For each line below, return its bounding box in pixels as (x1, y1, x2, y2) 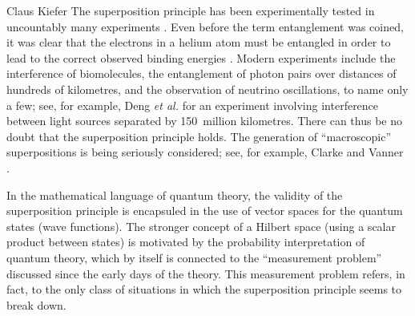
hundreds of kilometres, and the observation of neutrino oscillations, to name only (6, 80, 409, 97)
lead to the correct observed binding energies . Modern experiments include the (6, 49, 396, 66)
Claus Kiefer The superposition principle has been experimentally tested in (6, 2, 375, 18)
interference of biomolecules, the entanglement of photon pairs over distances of (6, 65, 397, 82)
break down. (6, 296, 66, 313)
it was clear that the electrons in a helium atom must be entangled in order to (6, 34, 391, 51)
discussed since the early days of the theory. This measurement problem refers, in (6, 265, 405, 282)
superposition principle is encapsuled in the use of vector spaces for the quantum (6, 202, 403, 219)
